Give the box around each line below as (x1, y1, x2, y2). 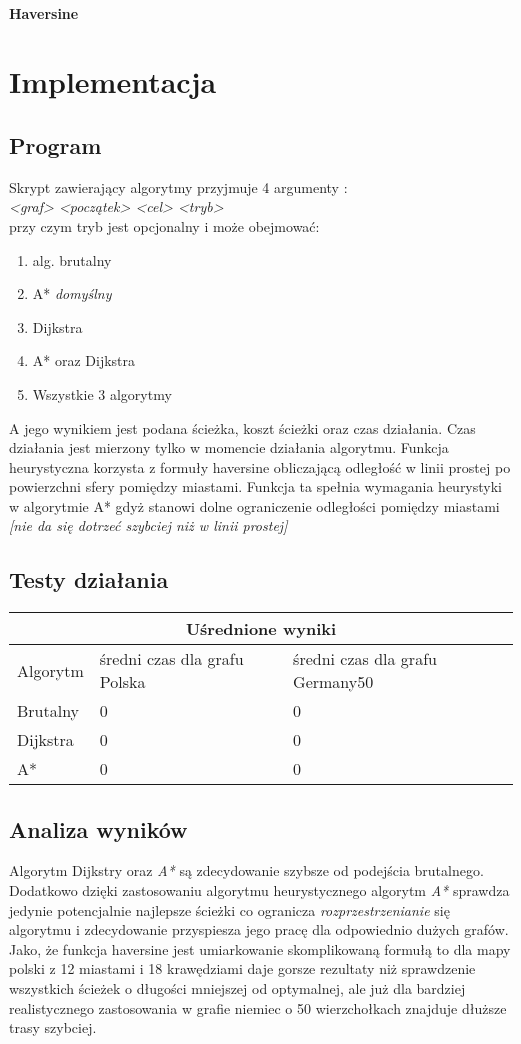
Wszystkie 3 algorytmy (32, 383, 172, 404)
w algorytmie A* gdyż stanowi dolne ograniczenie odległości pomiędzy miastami (9, 495, 500, 516)
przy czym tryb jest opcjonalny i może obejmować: (9, 215, 320, 236)
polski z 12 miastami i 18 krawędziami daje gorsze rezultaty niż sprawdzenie (9, 958, 476, 979)
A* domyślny (32, 283, 112, 304)
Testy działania (9, 564, 169, 595)
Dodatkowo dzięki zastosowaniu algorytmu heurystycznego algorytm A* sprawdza (9, 880, 510, 901)
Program (9, 129, 102, 160)
